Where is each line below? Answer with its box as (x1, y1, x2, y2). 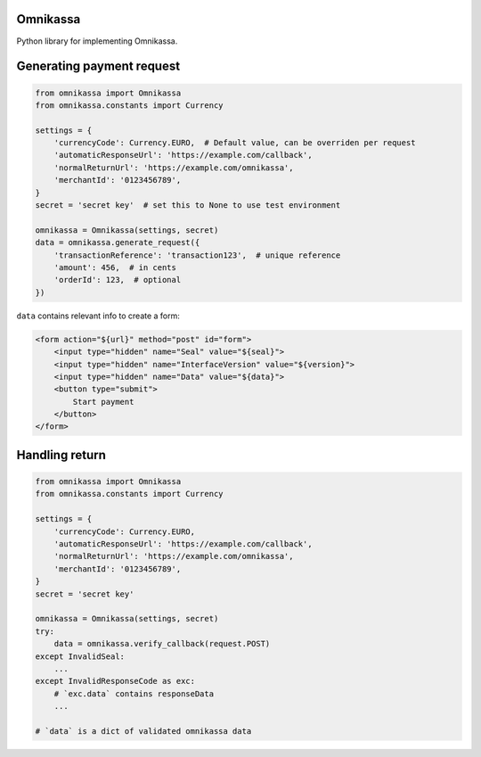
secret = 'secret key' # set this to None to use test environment (35, 201, 341, 210)
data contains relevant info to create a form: (16, 310, 180, 321)
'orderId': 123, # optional (53, 275, 182, 285)
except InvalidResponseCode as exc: (35, 676, 196, 687)
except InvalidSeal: (35, 651, 125, 662)
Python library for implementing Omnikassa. (16, 36, 178, 46)
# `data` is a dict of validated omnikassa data (35, 726, 252, 736)
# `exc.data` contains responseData (53, 688, 214, 699)
